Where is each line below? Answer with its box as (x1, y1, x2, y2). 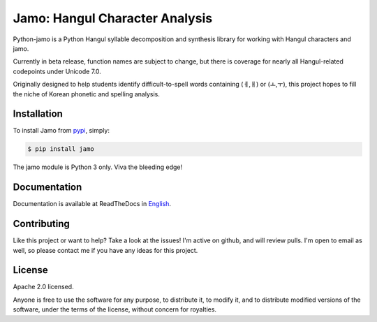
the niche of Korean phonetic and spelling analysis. (13, 89, 161, 98)
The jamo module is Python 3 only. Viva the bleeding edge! (13, 163, 183, 171)
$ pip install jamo (27, 145, 94, 153)
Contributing (13, 218, 70, 230)
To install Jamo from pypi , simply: (13, 126, 110, 135)
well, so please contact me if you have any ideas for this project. (13, 246, 198, 254)
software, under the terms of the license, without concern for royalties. (13, 305, 216, 314)
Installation (13, 108, 63, 120)
